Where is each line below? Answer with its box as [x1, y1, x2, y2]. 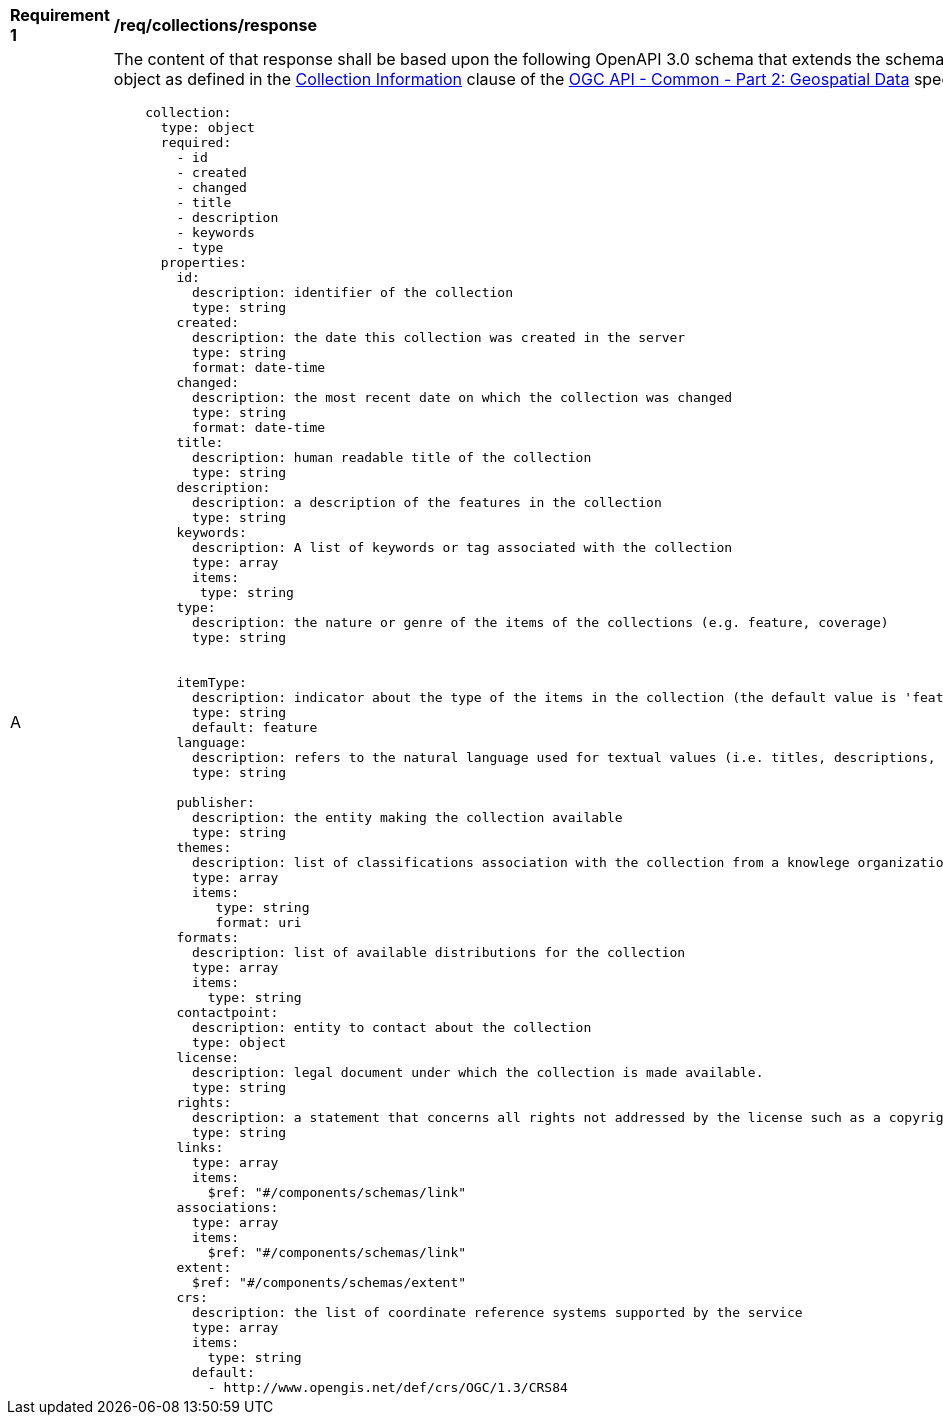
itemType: [176, 675, 247, 690]
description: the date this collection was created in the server [192, 330, 686, 345]
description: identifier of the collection [192, 285, 514, 300]
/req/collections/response [113, 15, 317, 35]
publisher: [176, 795, 255, 810]
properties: [160, 255, 247, 270]
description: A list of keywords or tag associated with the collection [192, 540, 733, 555]
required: [160, 135, 232, 150]
